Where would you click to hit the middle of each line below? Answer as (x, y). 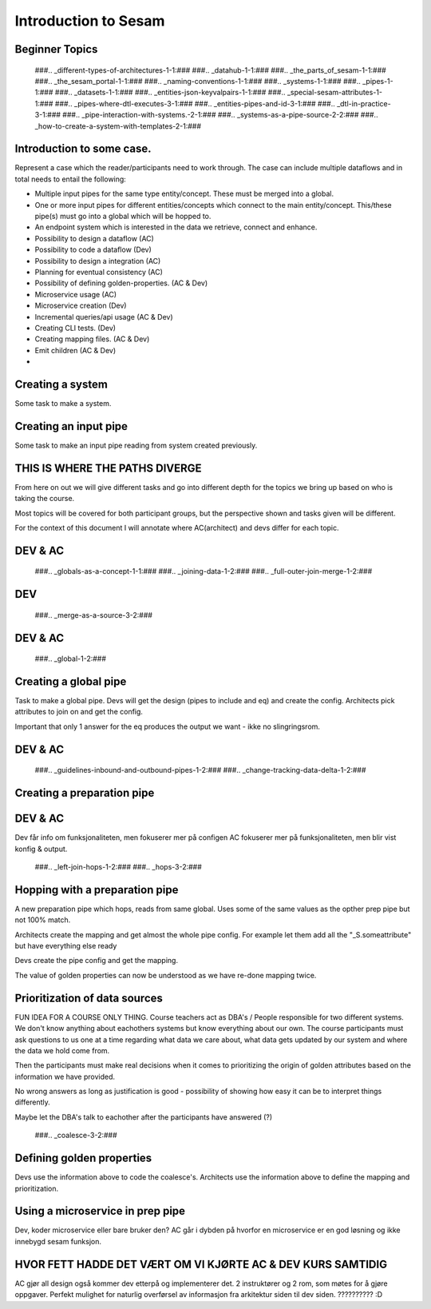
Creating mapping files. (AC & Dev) (92, 339)
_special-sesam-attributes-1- (335, 93)
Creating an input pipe (71, 426)
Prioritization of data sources (89, 998)
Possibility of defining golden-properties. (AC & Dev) (121, 283)
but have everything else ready (66, 946)
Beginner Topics (56, 49)
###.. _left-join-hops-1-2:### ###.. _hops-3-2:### (119, 866)
